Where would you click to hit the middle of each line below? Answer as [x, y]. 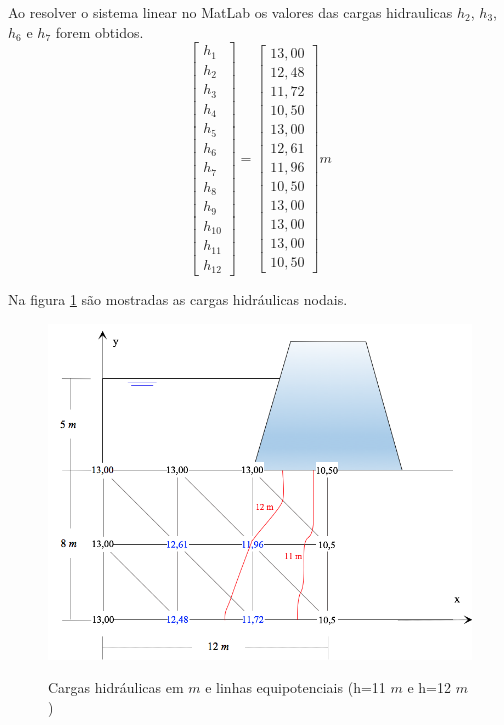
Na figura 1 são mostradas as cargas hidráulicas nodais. [178, 299]
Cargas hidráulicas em [116, 687]
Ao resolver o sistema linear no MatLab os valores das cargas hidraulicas [230, 12]
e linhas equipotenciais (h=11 [295, 687]
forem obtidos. [99, 31]
